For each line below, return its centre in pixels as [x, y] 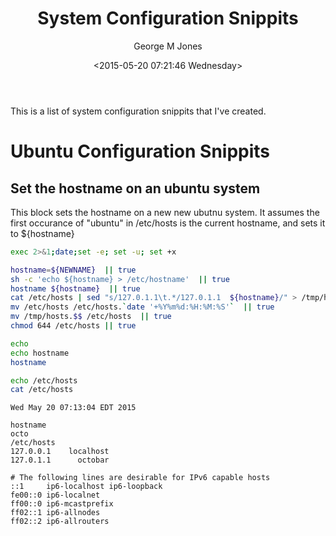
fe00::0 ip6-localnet [55, 495]
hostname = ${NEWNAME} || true [73, 270]
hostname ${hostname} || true [75, 288]
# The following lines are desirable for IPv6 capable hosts [140, 478]
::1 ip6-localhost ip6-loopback [86, 487]
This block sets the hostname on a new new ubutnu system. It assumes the [165, 212]
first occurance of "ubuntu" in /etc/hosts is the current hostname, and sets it [168, 223]
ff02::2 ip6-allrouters [60, 522]
